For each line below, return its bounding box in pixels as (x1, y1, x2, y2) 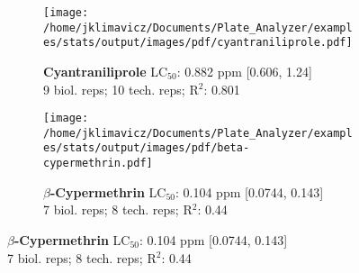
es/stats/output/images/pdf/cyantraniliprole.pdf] (43, 36, 353, 50)
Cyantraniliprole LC (43, 61, 168, 80)
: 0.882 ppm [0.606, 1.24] (176, 61, 312, 80)
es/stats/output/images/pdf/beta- (43, 141, 250, 155)
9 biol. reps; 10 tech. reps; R (43, 79, 199, 98)
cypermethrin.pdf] (43, 157, 153, 170)
